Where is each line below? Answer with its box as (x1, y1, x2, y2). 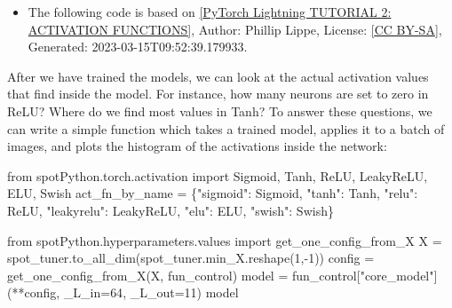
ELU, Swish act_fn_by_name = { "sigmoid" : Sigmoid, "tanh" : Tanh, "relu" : (7, 184, 418, 202)
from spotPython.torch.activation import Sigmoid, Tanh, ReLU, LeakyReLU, (7, 166, 428, 185)
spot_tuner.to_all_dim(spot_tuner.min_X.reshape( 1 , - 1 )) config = (7, 249, 375, 267)
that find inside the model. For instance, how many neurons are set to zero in (7, 84, 429, 103)
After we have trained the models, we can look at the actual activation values (7, 67, 429, 85)
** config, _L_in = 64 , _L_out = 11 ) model (12, 283, 239, 302)
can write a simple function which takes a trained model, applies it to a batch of (7, 119, 445, 138)
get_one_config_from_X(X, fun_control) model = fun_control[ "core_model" (7, 265, 434, 284)
